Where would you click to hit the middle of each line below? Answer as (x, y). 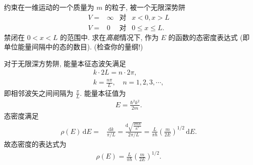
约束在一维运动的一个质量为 (49, 7)
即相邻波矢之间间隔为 (39, 93)
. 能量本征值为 (103, 93)
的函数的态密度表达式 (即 (209, 37)
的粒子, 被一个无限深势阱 (145, 7)
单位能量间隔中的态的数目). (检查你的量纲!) (74, 47)
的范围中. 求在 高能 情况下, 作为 (109, 37)
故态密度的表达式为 (35, 144)
